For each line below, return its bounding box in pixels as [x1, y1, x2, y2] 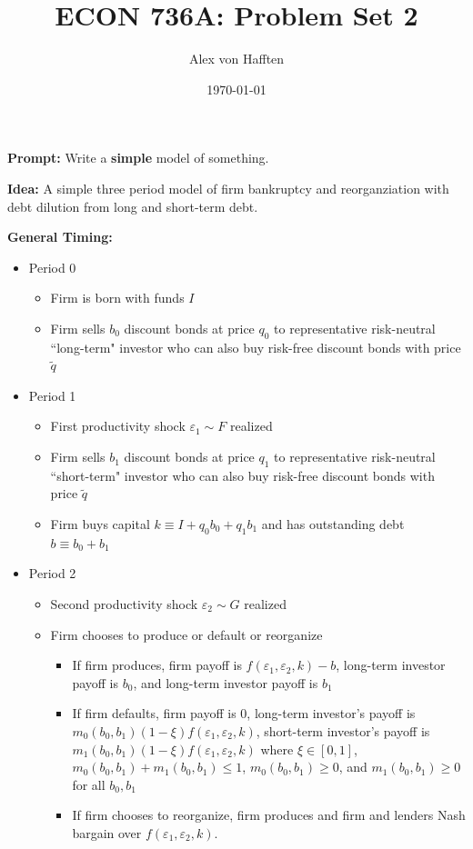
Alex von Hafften [188, 49, 285, 68]
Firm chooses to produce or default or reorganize [50, 624, 323, 644]
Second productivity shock [50, 594, 198, 614]
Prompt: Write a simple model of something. [7, 148, 269, 167]
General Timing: [7, 227, 113, 246]
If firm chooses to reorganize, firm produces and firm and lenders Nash [72, 805, 466, 824]
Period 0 [28, 257, 76, 276]
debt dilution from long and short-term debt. [7, 196, 258, 215]
